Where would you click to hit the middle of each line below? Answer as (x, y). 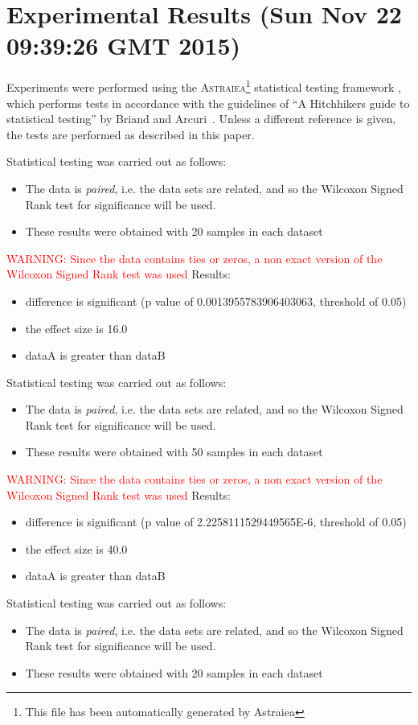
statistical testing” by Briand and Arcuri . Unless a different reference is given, (201, 119)
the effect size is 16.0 (76, 328)
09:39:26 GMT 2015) (124, 45)
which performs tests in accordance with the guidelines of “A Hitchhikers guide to (208, 103)
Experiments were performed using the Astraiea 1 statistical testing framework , (204, 86)
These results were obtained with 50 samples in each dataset (174, 452)
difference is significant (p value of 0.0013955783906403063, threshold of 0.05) (216, 301)
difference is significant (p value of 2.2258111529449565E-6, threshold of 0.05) (216, 522)
